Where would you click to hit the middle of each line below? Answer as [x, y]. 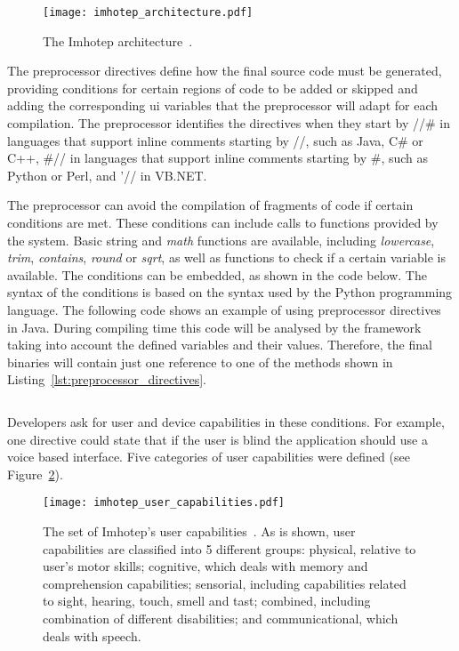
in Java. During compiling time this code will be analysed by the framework [214, 327]
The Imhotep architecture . [118, 40]
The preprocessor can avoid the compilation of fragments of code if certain [210, 205]
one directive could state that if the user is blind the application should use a [217, 439]
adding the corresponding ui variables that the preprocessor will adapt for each [223, 105]
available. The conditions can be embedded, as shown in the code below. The [217, 274]
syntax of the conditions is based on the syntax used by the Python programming [230, 292]
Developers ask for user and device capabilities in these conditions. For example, [226, 421]
